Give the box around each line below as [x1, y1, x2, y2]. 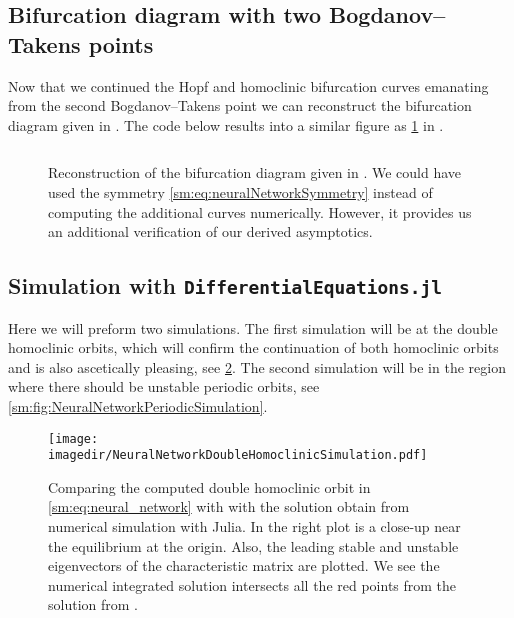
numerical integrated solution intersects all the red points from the [48, 574, 457, 595]
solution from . [48, 594, 138, 615]
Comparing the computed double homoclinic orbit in [48, 476, 371, 497]
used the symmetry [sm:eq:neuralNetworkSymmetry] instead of [48, 181, 433, 202]
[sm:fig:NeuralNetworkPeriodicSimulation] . [8, 395, 268, 416]
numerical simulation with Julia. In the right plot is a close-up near [48, 516, 461, 536]
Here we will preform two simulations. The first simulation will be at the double [8, 317, 498, 338]
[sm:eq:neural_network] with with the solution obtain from [48, 496, 410, 517]
